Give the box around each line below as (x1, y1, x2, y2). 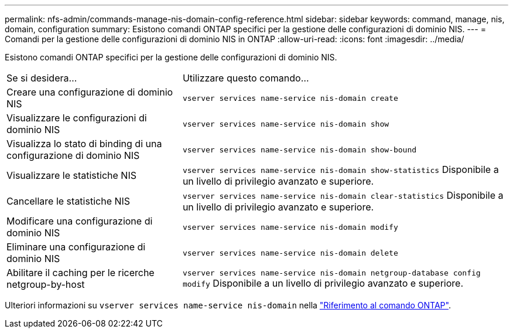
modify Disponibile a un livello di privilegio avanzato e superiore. (182, 277, 463, 289)
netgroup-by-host (6, 278, 85, 290)
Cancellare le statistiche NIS (6, 195, 131, 207)
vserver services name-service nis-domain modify (182, 222, 398, 232)
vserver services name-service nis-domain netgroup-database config (182, 268, 481, 277)
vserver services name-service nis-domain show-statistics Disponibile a (182, 164, 499, 175)
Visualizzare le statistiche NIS (6, 169, 136, 181)
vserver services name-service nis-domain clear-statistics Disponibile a (182, 189, 504, 201)
